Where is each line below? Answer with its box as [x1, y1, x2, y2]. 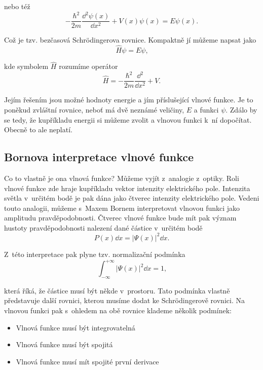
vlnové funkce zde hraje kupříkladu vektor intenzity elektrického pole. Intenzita [4, 182, 250, 193]
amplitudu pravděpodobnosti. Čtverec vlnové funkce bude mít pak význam [4, 212, 237, 223]
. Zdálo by [226, 104, 257, 115]
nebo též [4, 1, 30, 11]
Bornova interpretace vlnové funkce [4, 149, 194, 165]
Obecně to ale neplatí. [4, 124, 72, 135]
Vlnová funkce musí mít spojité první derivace [16, 356, 159, 366]
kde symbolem [4, 61, 49, 71]
